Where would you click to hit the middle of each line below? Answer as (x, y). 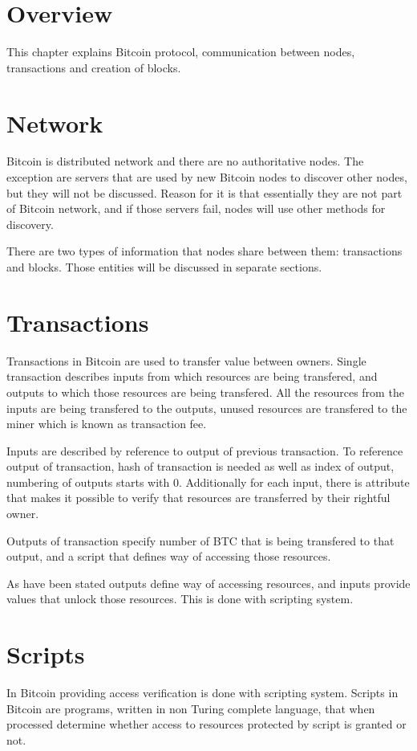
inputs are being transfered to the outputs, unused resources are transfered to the (207, 408)
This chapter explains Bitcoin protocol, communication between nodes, (181, 52)
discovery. (30, 224)
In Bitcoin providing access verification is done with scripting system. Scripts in (202, 693)
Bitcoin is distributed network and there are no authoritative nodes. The (185, 161)
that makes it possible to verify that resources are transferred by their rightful (198, 498)
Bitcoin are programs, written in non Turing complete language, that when (191, 708)
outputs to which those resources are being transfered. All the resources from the (205, 392)
